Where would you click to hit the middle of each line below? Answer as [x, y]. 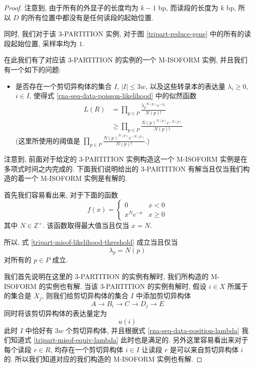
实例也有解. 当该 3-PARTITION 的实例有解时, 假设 [126, 286]
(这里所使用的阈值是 [48, 140]
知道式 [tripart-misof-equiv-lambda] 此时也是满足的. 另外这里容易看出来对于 [129, 340]
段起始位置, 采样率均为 [40, 43]
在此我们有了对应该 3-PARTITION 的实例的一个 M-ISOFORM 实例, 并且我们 [126, 60]
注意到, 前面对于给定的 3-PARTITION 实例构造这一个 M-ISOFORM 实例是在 [126, 159]
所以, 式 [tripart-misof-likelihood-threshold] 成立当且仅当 [91, 242]
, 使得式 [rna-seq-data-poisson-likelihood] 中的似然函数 [113, 96]
